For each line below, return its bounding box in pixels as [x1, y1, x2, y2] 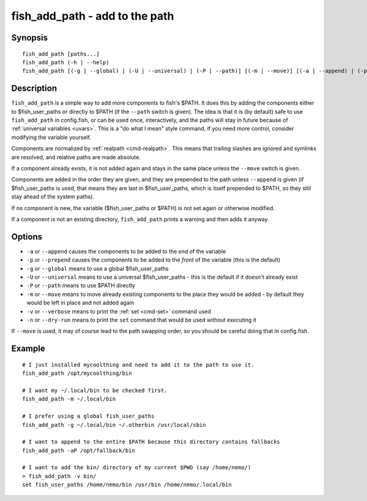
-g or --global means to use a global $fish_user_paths [26, 265, 169, 272]
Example [11, 344, 45, 354]
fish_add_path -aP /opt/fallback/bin [22, 447, 136, 454]
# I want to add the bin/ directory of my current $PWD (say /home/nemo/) [22, 464, 251, 471]
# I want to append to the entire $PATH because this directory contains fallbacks [22, 439, 281, 445]
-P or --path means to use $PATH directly [26, 282, 136, 289]
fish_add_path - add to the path [11, 9, 174, 23]
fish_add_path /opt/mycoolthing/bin [22, 370, 132, 377]
